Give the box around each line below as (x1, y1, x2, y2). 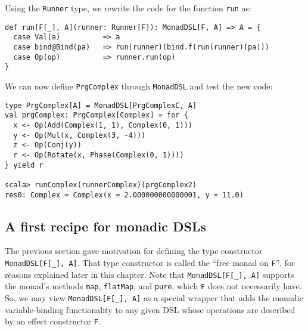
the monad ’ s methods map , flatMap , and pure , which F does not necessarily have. (5, 280, 302, 292)
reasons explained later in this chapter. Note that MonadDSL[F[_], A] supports (5, 268, 294, 280)
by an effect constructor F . (5, 315, 101, 327)
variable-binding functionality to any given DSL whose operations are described (5, 303, 295, 315)
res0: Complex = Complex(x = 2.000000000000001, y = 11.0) (5, 190, 244, 199)
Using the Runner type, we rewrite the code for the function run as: (5, 2, 251, 14)
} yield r (5, 160, 43, 169)
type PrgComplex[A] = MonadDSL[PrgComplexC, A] (5, 101, 197, 110)
